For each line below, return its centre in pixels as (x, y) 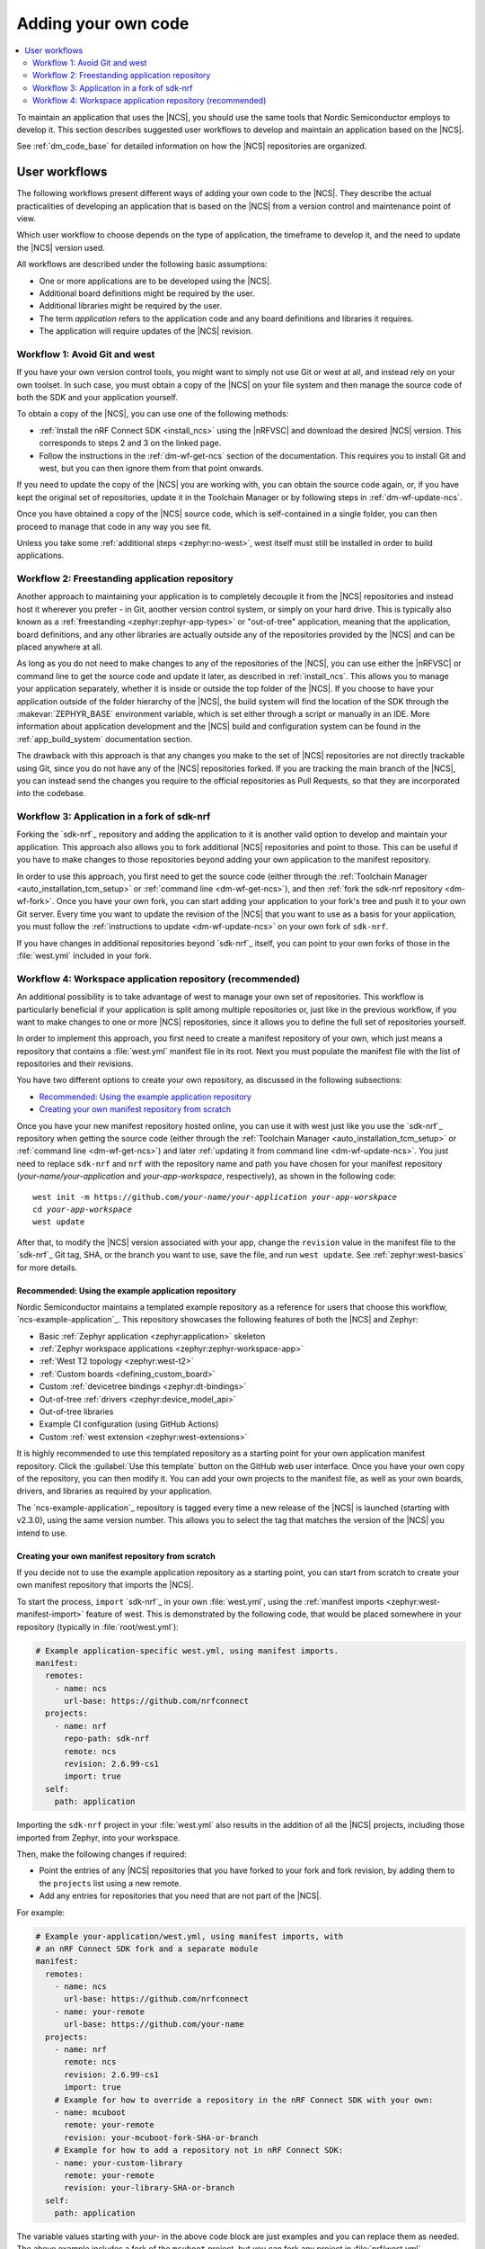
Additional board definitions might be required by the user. (147, 293)
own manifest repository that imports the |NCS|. (105, 1585)
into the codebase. (51, 793)
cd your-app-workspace (83, 1209)
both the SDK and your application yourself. (97, 398)
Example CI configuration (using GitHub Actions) (129, 1424)
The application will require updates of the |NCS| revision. (146, 331)
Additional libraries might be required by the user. (130, 306)
